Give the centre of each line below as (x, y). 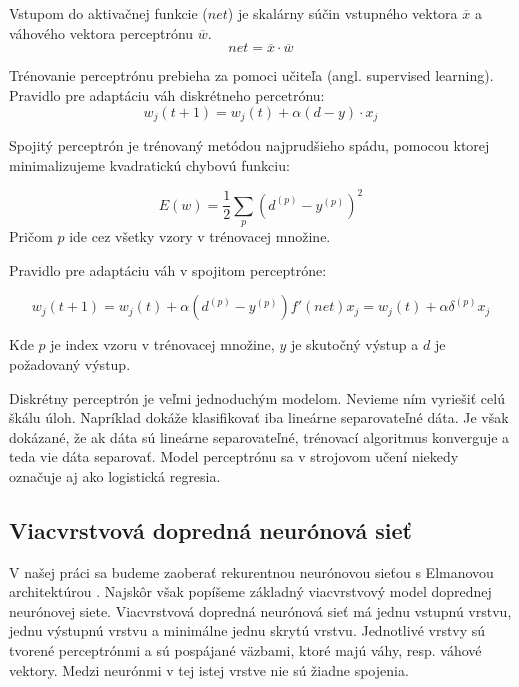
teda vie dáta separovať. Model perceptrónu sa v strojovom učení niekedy (234, 456)
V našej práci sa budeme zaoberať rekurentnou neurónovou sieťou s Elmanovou (251, 571)
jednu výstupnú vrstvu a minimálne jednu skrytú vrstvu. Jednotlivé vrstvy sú (247, 630)
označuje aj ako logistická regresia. (115, 475)
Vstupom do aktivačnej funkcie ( (108, 13)
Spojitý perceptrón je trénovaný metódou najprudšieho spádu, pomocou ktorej (249, 145)
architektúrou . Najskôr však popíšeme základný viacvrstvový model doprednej (250, 591)
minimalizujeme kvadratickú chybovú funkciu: (149, 164)
